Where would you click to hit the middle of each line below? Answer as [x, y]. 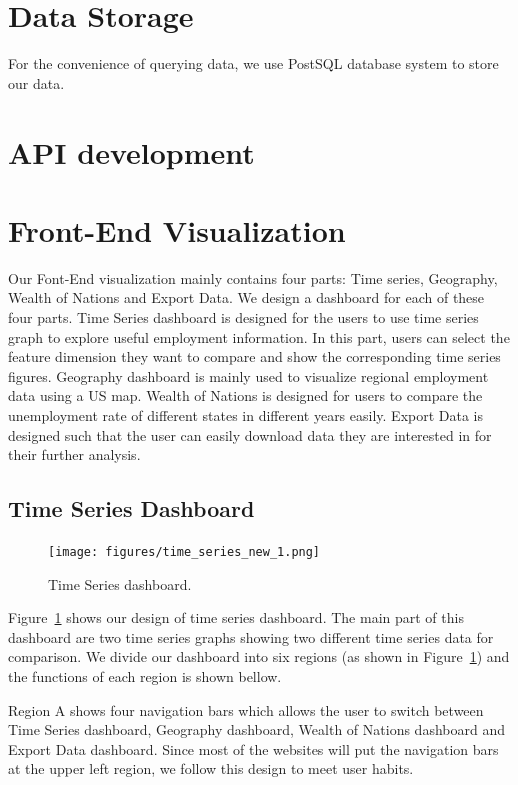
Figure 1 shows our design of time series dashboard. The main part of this [236, 617]
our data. [36, 82]
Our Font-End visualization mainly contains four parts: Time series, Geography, [253, 277]
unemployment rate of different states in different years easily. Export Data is [246, 414]
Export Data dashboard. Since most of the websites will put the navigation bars [253, 748]
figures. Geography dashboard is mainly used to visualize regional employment [248, 375]
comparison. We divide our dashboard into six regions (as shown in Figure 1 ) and [259, 656]
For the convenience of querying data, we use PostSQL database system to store [253, 63]
